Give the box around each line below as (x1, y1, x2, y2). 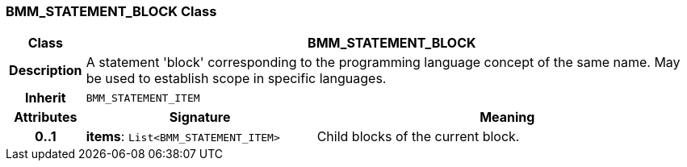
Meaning (480, 109, 535, 126)
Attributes (14, 109, 77, 126)
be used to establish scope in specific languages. (86, 70, 387, 87)
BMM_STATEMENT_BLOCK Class (6, 3, 217, 19)
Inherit (24, 90, 66, 106)
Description (9, 62, 82, 79)
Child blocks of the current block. (316, 128, 520, 145)
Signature (169, 109, 231, 126)
